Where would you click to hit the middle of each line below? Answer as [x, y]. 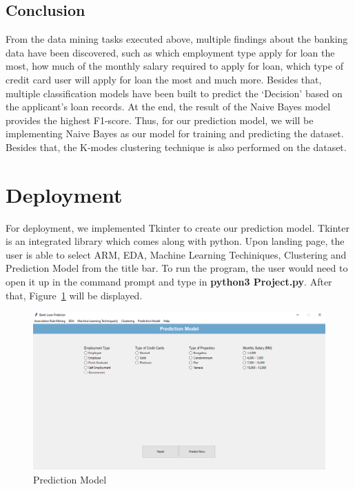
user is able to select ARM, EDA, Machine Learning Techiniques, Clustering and [176, 254]
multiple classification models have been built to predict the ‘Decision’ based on [174, 93]
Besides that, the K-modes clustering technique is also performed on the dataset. [176, 147]
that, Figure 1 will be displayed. [74, 295]
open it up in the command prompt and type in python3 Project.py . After [169, 282]
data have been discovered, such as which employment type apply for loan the [170, 52]
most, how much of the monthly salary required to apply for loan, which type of [174, 66]
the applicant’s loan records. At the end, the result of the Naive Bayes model [168, 107]
